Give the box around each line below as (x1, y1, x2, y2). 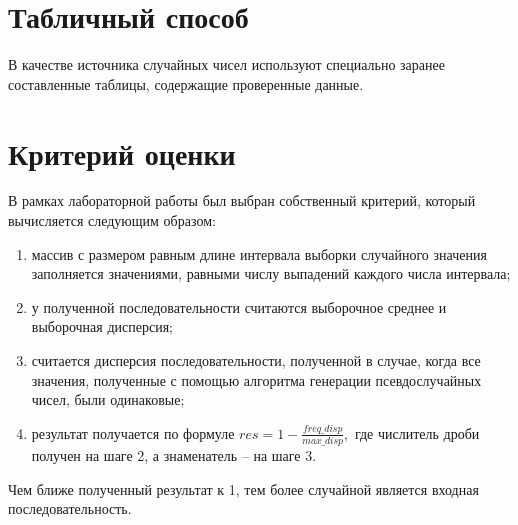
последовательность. (8, 498, 132, 519)
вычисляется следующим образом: (8, 210, 216, 231)
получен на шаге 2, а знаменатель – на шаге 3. (31, 445, 317, 466)
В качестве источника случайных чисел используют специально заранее (8, 54, 445, 75)
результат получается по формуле (31, 422, 235, 443)
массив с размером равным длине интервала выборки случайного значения (31, 243, 487, 264)
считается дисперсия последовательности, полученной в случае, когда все (31, 350, 481, 370)
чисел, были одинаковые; (31, 389, 185, 410)
